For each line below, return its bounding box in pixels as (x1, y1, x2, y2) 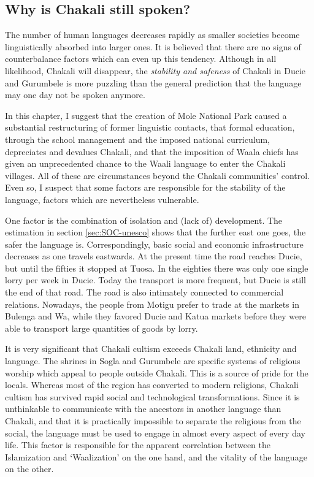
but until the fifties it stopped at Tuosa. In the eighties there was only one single (5, 261, 308, 274)
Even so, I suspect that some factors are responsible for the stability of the (5, 181, 286, 194)
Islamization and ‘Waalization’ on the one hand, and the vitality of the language (5, 450, 307, 463)
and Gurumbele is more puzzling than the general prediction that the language (5, 76, 302, 89)
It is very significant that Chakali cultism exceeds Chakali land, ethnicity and (5, 342, 297, 355)
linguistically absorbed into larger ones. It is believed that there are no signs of (5, 40, 301, 53)
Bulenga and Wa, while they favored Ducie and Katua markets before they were (5, 310, 307, 322)
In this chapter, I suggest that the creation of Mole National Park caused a (5, 109, 287, 121)
